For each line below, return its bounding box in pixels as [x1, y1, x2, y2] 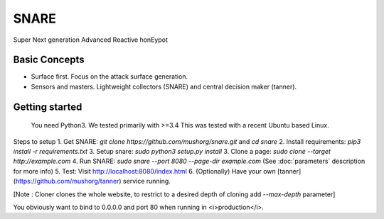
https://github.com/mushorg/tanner [15, 177, 119, 186]
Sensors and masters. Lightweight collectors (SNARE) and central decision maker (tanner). [31, 82, 297, 91]
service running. [122, 177, 171, 186]
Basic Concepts [13, 54, 85, 66]
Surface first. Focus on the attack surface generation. [31, 72, 188, 81]
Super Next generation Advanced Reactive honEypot [13, 35, 169, 44]
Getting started [13, 101, 82, 113]
